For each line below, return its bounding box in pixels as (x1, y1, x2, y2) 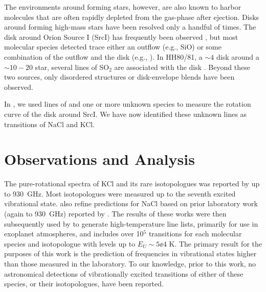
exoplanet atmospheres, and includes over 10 (4, 228, 144, 239)
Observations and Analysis (4, 149, 195, 169)
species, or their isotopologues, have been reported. (4, 278, 164, 289)
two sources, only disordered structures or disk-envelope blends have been (4, 71, 235, 82)
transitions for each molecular (148, 228, 242, 239)
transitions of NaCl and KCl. (4, 118, 95, 129)
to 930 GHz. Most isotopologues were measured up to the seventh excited (4, 188, 236, 199)
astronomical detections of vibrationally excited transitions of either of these (4, 268, 243, 279)
